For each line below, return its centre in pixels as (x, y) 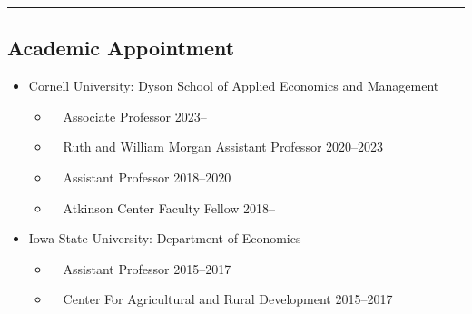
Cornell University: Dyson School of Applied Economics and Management (234, 86)
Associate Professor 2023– (135, 116)
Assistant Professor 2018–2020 (147, 177)
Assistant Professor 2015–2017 (147, 268)
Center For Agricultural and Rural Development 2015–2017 (228, 299)
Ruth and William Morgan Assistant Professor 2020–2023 (223, 147)
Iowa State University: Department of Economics (165, 238)
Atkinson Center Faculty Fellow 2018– (169, 207)
